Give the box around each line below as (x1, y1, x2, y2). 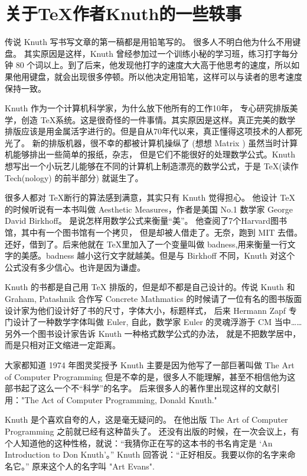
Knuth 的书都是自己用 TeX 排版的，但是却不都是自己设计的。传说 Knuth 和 (5, 281, 295, 293)
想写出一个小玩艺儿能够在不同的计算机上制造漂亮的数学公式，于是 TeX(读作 (5, 160, 299, 172)
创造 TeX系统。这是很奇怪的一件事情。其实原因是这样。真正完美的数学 (21, 113, 296, 126)
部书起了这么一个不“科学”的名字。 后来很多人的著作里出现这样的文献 (5, 382, 272, 394)
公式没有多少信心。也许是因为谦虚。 (5, 260, 145, 273)
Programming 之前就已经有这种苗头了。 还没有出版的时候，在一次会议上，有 (5, 424, 299, 437)
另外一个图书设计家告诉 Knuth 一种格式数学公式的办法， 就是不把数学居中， (5, 327, 301, 339)
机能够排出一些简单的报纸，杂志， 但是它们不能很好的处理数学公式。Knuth (5, 148, 295, 160)
